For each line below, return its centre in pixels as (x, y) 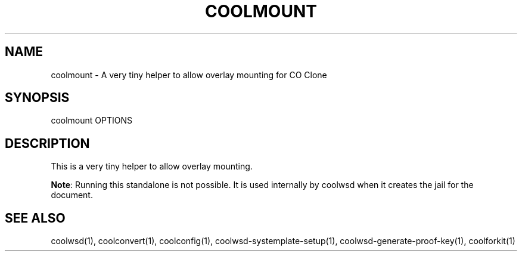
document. (72, 195)
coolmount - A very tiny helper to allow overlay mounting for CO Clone (189, 75)
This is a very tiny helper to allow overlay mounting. (152, 166)
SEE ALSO (35, 218)
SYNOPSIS (37, 98)
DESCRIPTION (47, 143)
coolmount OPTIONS (91, 121)
